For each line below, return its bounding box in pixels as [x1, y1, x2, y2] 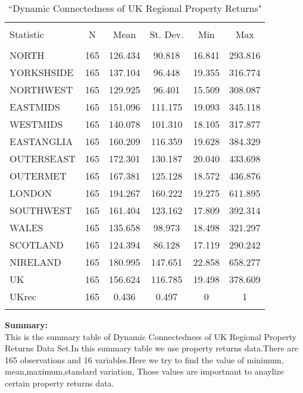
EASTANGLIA [10, 134, 73, 148]
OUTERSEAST [10, 152, 76, 165]
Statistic [10, 27, 44, 41]
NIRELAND [10, 255, 61, 269]
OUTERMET [10, 169, 67, 183]
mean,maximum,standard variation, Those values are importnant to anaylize [5, 365, 284, 378]
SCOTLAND [10, 238, 64, 251]
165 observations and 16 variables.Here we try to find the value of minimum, [5, 353, 284, 366]
